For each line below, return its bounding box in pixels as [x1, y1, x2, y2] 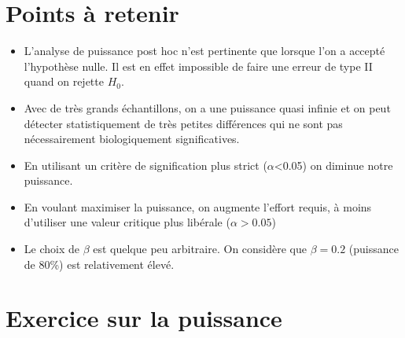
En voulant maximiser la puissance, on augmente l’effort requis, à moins [24, 198, 372, 215]
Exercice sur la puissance [6, 302, 282, 334]
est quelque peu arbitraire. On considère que [93, 241, 307, 257]
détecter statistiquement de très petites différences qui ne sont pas [24, 115, 343, 131]
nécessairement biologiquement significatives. [24, 130, 240, 147]
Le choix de [24, 241, 79, 257]
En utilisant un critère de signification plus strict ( [24, 156, 267, 173]
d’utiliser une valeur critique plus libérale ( [24, 214, 230, 230]
